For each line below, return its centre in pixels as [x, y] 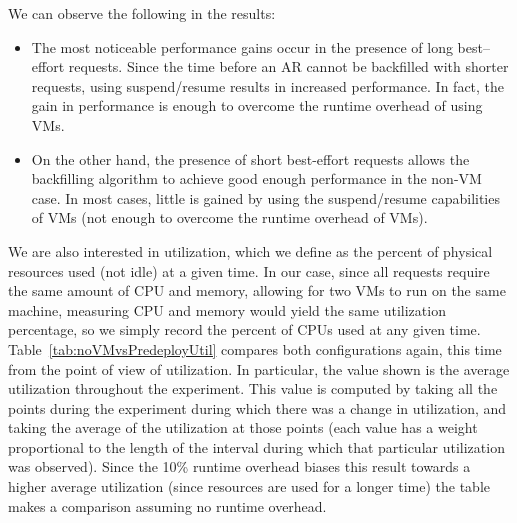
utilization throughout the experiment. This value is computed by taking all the [253, 388]
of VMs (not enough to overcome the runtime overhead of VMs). [229, 217]
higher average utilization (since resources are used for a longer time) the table [249, 486]
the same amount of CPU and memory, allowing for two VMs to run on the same [257, 290]
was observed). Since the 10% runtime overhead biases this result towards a [239, 466]
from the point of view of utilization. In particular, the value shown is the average [259, 368]
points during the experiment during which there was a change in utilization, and [257, 407]
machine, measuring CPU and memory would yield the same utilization [227, 309]
